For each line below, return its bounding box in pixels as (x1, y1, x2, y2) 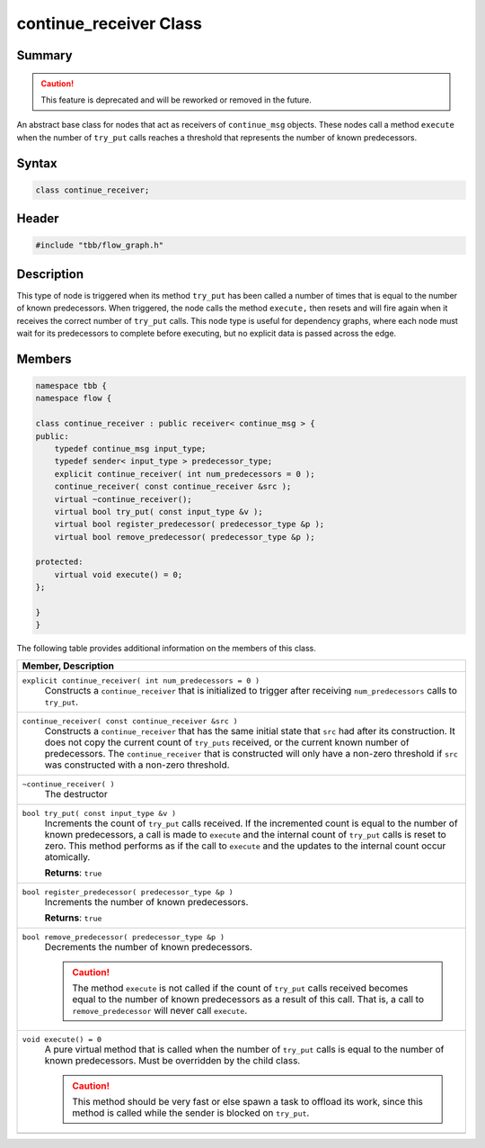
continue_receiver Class (16, 13, 202, 33)
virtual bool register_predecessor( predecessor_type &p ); (54, 519, 325, 530)
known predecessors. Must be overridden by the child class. (44, 1054, 301, 1066)
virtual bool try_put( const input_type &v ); (54, 507, 264, 516)
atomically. (44, 850, 91, 863)
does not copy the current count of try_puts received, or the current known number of (44, 736, 410, 749)
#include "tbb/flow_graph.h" (35, 240, 164, 251)
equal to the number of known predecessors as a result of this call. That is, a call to (72, 992, 425, 1005)
